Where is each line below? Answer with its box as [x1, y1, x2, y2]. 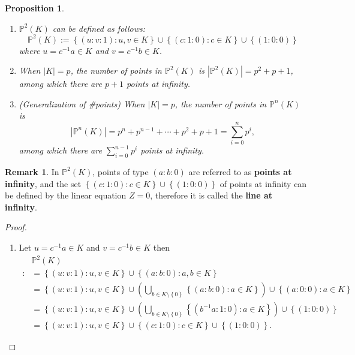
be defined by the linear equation [5, 189, 127, 201]
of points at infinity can [219, 177, 307, 189]
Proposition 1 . [5, 2, 64, 14]
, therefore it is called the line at [150, 189, 273, 201]
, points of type [92, 165, 149, 177]
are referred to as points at [188, 165, 292, 177]
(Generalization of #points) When [19, 97, 145, 110]
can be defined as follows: [52, 22, 146, 34]
